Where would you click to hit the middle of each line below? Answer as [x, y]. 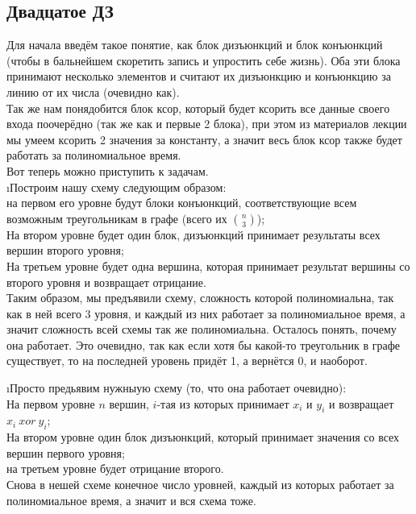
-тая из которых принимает [223, 403]
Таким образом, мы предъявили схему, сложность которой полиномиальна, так [200, 298]
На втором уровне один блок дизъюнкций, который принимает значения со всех [203, 437]
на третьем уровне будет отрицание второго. [115, 468]
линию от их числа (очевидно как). [93, 91]
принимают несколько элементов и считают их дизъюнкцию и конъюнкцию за [199, 76]
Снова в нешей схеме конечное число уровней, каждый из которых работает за [200, 485]
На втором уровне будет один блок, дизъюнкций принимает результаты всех [193, 234]
